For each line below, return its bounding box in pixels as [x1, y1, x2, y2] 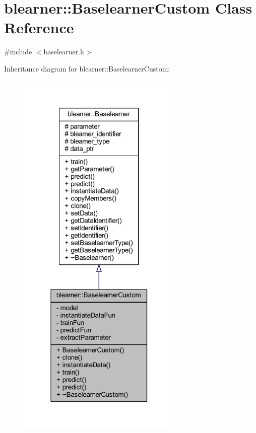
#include [4, 46, 32, 57]
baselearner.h [43, 46, 84, 57]
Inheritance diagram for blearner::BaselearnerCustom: [4, 63, 170, 74]
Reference [4, 17, 74, 38]
